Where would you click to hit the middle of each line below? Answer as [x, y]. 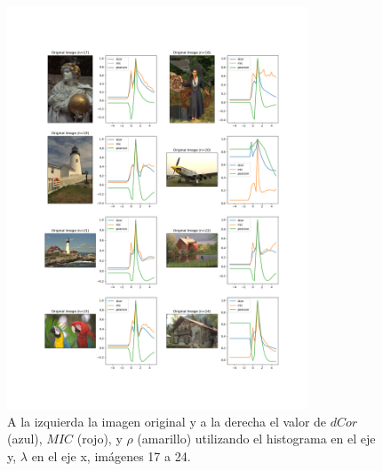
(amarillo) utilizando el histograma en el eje [256, 439]
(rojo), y [100, 439]
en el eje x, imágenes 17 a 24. [111, 456]
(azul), [25, 439]
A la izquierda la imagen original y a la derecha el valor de [167, 421]
